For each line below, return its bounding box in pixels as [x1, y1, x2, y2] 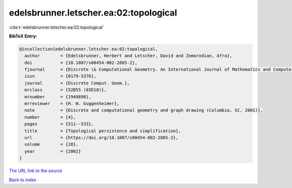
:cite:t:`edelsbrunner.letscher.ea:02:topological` [9, 24, 104, 30]
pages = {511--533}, [24, 121, 94, 127]
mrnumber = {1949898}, [24, 94, 91, 99]
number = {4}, [24, 114, 76, 120]
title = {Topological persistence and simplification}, [24, 128, 181, 133]
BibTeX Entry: [9, 33, 37, 39]
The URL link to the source [9, 168, 63, 174]
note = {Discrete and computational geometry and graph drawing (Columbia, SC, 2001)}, [24, 108, 263, 113]
